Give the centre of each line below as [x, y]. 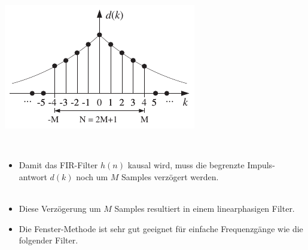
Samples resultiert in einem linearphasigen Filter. [205, 208]
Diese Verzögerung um [60, 208]
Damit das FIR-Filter [58, 165]
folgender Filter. [48, 240]
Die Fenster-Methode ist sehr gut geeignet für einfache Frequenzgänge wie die [161, 228]
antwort [33, 176]
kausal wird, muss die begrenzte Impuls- [201, 165]
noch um [92, 176]
